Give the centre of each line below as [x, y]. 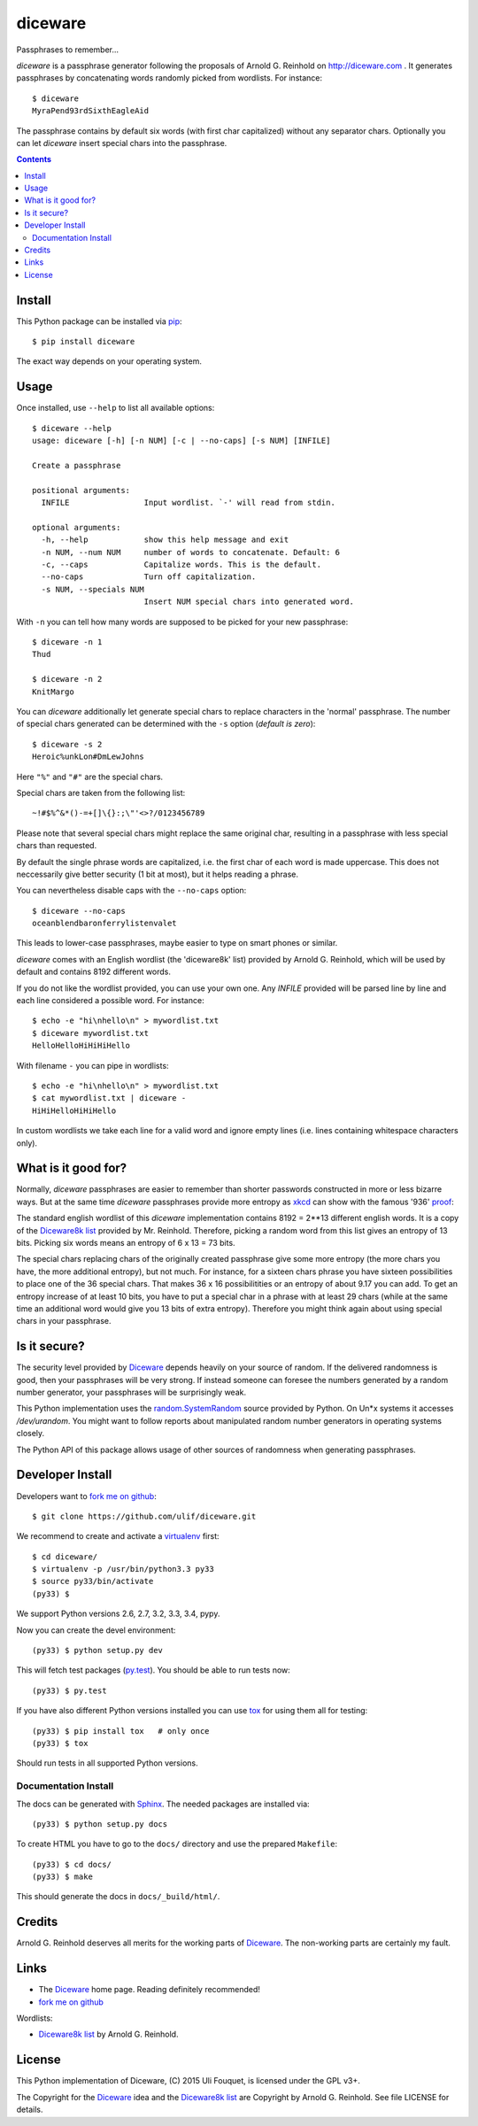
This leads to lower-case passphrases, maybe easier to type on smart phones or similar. [177, 943]
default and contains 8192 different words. [94, 972]
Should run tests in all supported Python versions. [107, 1763]
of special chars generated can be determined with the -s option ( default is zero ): [166, 724]
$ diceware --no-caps [79, 911]
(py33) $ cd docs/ [72, 1864]
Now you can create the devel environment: [96, 1630]
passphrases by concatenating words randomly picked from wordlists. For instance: [170, 78]
